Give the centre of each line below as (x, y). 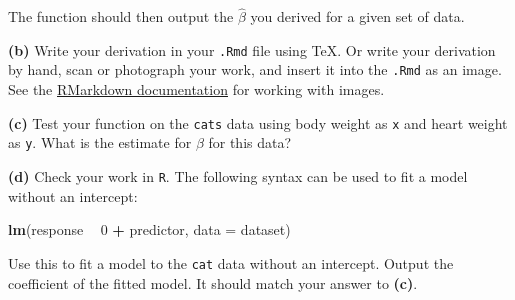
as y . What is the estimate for (100, 142)
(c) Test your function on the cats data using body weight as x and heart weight (258, 122)
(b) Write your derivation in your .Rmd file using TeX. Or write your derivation (252, 49)
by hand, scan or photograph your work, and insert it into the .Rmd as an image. (255, 69)
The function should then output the (121, 16)
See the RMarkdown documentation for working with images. (196, 89)
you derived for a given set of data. (357, 16)
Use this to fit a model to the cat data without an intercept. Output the (231, 262)
